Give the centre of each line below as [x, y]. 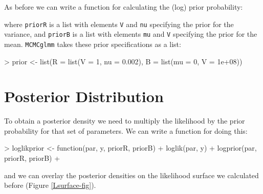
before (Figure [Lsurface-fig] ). [50, 185]
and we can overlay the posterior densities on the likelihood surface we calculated [131, 175]
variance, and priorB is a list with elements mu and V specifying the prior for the [131, 34]
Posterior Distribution [84, 96]
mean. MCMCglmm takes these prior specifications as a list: [93, 44]
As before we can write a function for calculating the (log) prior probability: [124, 7]
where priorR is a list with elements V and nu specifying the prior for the [119, 24]
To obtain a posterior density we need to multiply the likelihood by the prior [125, 121]
